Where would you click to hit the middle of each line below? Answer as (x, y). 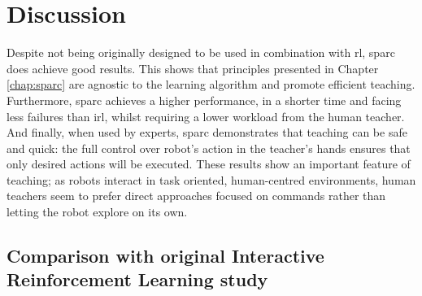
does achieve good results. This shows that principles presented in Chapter (193, 68)
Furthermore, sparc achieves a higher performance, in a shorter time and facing (204, 100)
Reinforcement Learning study (137, 279)
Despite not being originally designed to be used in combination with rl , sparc (201, 52)
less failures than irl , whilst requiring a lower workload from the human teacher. (206, 116)
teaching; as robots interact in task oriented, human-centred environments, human (211, 179)
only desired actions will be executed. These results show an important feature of (209, 164)
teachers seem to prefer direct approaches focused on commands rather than (196, 196)
